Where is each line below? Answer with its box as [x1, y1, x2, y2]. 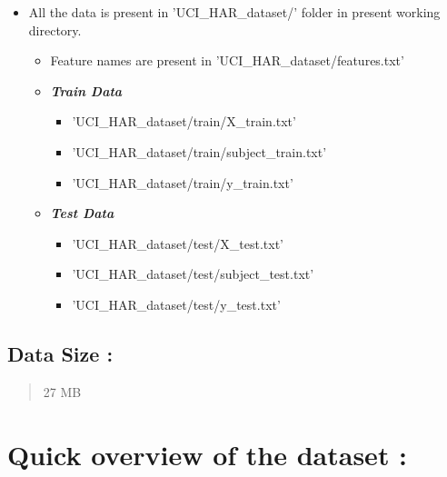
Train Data [50, 81, 123, 100]
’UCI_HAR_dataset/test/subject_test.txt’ [72, 264, 314, 283]
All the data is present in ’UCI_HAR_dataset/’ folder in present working [28, 3, 441, 21]
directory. [28, 20, 82, 39]
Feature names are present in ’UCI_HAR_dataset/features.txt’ [50, 51, 404, 70]
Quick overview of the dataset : [7, 435, 408, 472]
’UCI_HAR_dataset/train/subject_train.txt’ [72, 142, 327, 161]
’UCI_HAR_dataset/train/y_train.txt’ [72, 173, 293, 192]
